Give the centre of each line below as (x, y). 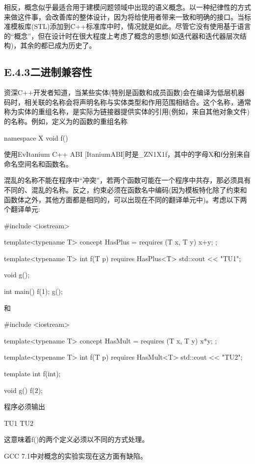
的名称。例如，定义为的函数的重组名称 (66, 121)
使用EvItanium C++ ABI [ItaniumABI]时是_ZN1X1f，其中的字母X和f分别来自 (127, 154)
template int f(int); (32, 374)
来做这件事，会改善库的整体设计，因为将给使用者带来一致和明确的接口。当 (124, 16)
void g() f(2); (23, 390)
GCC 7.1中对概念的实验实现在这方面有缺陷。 (76, 456)
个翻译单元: (22, 209)
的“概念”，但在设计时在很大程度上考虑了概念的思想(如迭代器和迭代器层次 (122, 36)
